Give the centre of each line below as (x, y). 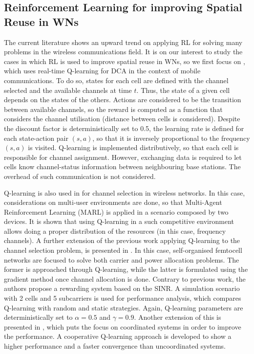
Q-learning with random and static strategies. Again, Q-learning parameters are (124, 307)
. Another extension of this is (178, 317)
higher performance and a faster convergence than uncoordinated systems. (115, 346)
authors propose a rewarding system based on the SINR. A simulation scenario (122, 288)
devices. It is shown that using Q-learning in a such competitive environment (119, 221)
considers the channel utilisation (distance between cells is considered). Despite (122, 119)
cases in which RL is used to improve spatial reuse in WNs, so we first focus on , (125, 61)
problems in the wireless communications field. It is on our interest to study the (123, 52)
